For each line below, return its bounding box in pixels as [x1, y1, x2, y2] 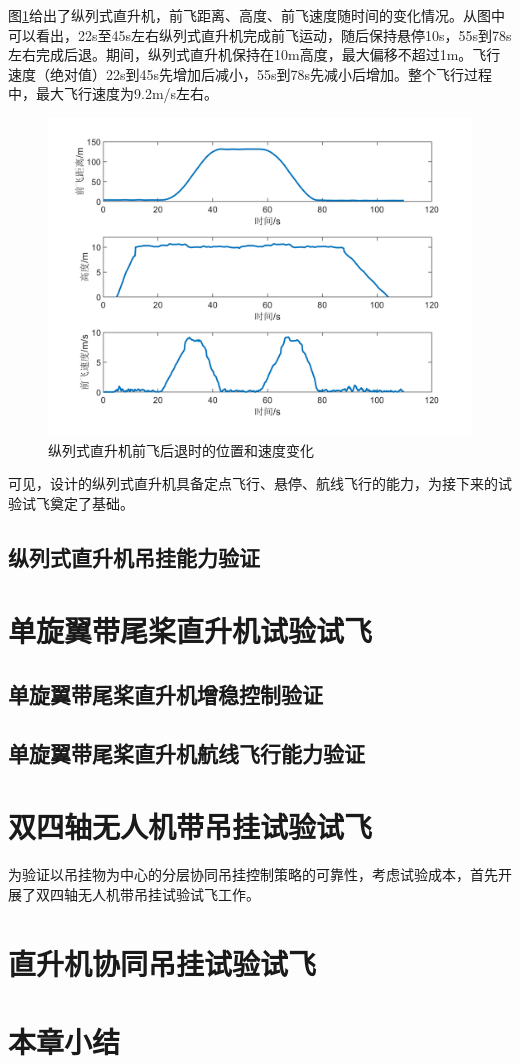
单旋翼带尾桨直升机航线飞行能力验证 [8, 737, 365, 768]
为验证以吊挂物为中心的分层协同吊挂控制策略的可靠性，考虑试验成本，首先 [8, 864, 498, 885]
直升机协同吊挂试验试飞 [8, 942, 317, 983]
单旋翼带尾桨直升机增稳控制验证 [8, 678, 323, 709]
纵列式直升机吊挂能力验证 [8, 541, 260, 572]
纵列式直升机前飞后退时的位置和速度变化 [48, 439, 314, 460]
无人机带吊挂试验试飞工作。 [77, 883, 260, 904]
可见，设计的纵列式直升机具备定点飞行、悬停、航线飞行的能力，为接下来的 [8, 473, 498, 494]
